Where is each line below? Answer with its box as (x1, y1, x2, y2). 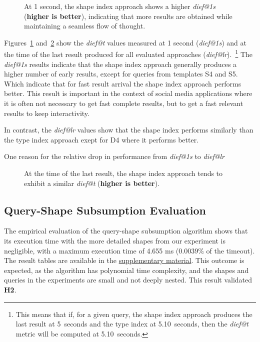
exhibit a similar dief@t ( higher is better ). (24, 177, 160, 188)
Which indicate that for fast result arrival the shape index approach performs (4, 78, 241, 88)
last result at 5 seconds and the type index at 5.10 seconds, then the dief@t (15, 318, 248, 329)
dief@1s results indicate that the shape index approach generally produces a (4, 58, 237, 69)
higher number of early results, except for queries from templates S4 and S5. (4, 68, 238, 79)
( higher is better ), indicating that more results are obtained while (24, 10, 232, 21)
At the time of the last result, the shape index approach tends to (24, 167, 223, 178)
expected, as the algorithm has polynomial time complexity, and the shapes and (4, 264, 249, 275)
